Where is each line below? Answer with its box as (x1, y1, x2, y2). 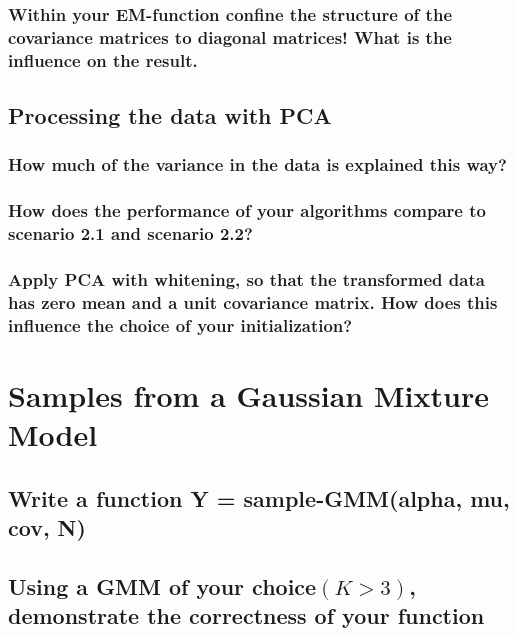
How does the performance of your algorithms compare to (8, 198, 486, 223)
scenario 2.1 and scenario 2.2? (8, 221, 253, 246)
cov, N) (8, 512, 86, 543)
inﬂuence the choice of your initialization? (8, 312, 353, 337)
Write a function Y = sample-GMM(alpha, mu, (8, 482, 510, 513)
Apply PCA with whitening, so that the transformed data (8, 267, 485, 291)
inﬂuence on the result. (8, 47, 198, 72)
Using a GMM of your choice (8, 570, 317, 601)
